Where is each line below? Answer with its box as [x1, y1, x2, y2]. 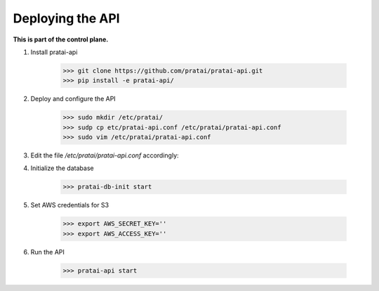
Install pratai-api [30, 48, 78, 56]
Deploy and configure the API [30, 95, 116, 103]
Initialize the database [30, 164, 94, 172]
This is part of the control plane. [13, 35, 109, 44]
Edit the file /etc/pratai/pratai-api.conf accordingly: [30, 151, 179, 160]
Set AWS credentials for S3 [30, 201, 109, 209]
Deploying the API [13, 11, 120, 26]
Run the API [30, 247, 65, 256]
